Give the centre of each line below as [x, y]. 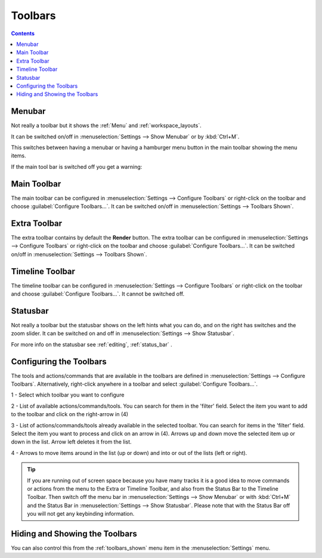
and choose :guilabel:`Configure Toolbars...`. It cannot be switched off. [98, 294]
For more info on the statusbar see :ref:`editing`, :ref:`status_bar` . [92, 344]
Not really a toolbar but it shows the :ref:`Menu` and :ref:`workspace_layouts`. [106, 126]
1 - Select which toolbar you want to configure [68, 395]
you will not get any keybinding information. [81, 514]
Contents [23, 33]
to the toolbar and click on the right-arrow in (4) [69, 414]
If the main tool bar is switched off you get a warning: [77, 166]
